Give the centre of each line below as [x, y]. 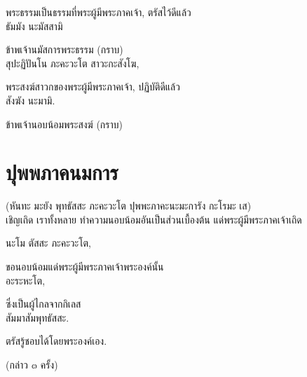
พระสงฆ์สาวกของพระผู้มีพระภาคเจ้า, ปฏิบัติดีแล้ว [93, 87]
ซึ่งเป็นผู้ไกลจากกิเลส [43, 304]
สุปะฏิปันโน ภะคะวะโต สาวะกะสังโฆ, [73, 63]
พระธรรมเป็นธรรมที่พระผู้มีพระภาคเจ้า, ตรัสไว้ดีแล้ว [98, 12]
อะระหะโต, [26, 280]
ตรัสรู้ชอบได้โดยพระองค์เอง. [56, 341]
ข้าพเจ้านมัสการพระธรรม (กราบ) [64, 49]
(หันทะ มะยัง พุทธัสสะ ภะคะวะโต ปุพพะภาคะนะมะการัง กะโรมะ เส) [129, 206]
